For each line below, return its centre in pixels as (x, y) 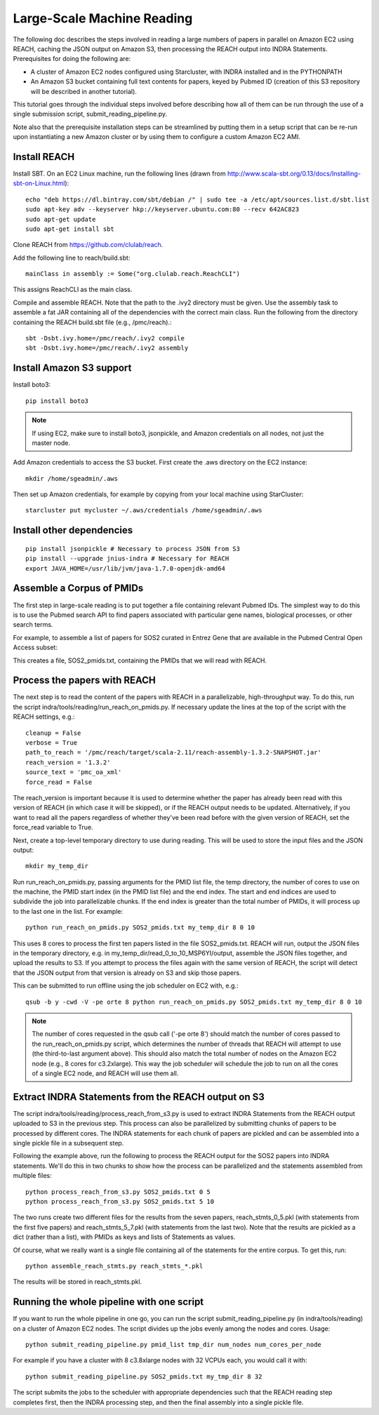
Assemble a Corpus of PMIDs (78, 589)
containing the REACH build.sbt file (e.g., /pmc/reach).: (92, 322)
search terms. (33, 625)
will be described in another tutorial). (84, 91)
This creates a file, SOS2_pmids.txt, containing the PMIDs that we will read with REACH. (140, 660)
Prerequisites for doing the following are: (72, 59)
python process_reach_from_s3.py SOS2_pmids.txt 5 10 (120, 1201)
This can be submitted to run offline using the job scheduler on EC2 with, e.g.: (126, 985)
